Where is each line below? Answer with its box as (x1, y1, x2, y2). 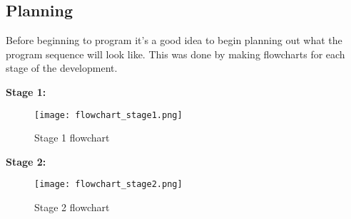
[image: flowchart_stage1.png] (34, 109, 183, 120)
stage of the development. (6, 60, 118, 75)
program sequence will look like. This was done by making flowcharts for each (6, 46, 345, 61)
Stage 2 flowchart (34, 200, 110, 215)
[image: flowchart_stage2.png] (34, 179, 183, 190)
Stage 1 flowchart (34, 130, 110, 145)
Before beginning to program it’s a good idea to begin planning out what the (6, 33, 342, 48)
